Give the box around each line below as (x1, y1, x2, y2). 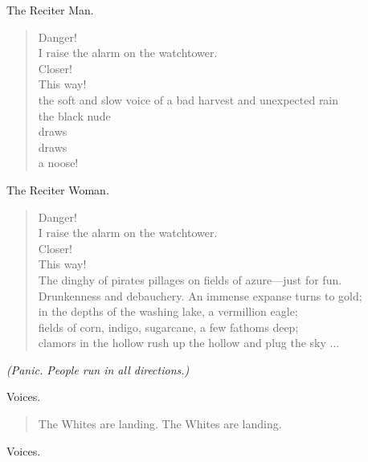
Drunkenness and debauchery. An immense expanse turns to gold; (38, 287, 362, 304)
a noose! (38, 154, 79, 171)
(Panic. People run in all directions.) (6, 361, 190, 378)
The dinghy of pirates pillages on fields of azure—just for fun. (38, 271, 342, 288)
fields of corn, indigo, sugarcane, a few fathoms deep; (38, 318, 299, 335)
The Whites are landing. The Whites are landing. (38, 415, 282, 432)
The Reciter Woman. (6, 181, 109, 198)
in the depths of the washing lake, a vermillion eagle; (38, 303, 298, 320)
